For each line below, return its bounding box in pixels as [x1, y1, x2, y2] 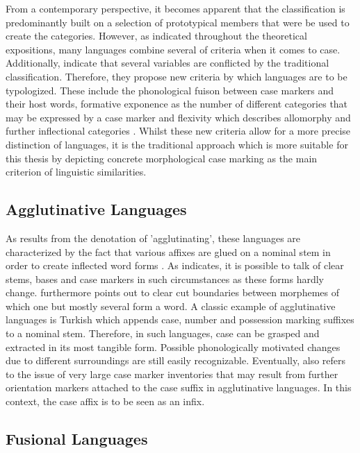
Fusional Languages [6, 428, 148, 450]
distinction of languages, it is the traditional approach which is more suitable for [6, 137, 348, 151]
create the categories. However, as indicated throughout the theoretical [6, 28, 307, 43]
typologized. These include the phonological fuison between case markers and [6, 83, 334, 97]
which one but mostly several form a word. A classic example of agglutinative [6, 298, 336, 313]
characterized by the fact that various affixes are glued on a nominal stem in [6, 244, 331, 259]
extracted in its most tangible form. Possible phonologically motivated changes [6, 339, 341, 354]
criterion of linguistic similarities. [6, 164, 147, 179]
